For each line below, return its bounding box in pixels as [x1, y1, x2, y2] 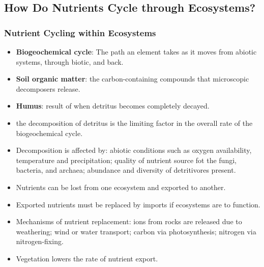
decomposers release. [16, 83, 80, 94]
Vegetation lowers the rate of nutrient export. [16, 253, 158, 263]
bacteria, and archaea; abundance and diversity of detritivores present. [16, 165, 236, 175]
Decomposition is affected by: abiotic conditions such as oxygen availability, [16, 145, 252, 155]
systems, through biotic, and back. [16, 56, 124, 67]
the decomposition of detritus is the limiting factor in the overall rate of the [16, 117, 253, 128]
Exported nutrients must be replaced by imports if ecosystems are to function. [16, 199, 260, 209]
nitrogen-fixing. [16, 236, 64, 247]
